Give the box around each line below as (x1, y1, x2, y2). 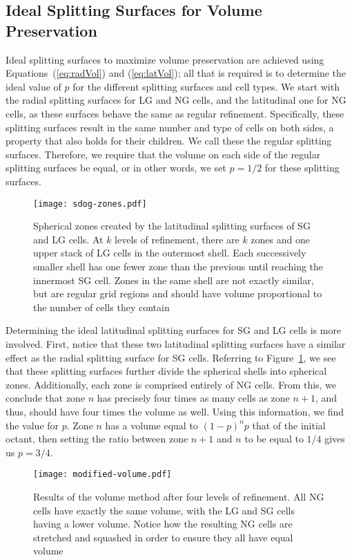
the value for (6, 418, 59, 432)
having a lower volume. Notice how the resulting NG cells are (33, 516, 293, 531)
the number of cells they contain (33, 299, 170, 314)
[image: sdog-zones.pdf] (33, 198, 147, 209)
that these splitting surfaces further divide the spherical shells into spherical (6, 364, 327, 378)
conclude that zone (6, 391, 86, 405)
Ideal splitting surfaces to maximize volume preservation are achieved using (6, 52, 324, 66)
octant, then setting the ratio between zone (6, 431, 188, 446)
